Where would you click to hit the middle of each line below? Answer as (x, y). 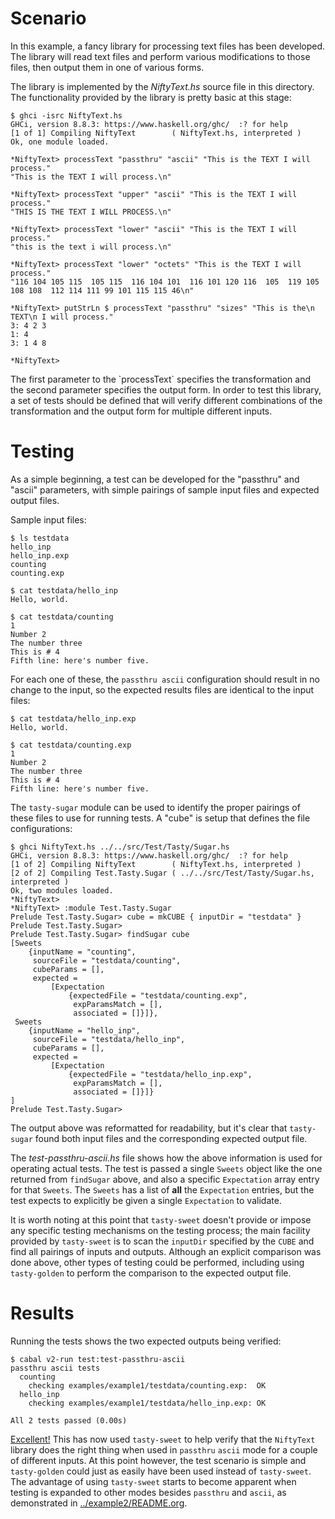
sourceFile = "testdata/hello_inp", (109, 1039)
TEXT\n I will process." (62, 317)
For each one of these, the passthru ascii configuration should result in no (165, 679)
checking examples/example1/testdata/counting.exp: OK (147, 1385)
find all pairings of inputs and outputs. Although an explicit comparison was (166, 1251)
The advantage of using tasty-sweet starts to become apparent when (153, 1481)
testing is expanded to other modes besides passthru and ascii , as (148, 1492)
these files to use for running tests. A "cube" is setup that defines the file (160, 818)
